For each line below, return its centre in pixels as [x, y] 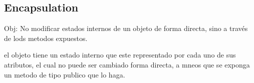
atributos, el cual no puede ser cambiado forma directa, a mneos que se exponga [127, 64]
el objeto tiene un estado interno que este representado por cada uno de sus [120, 55]
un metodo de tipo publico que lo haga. [65, 74]
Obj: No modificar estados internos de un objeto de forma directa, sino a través [126, 28]
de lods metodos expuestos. [46, 38]
